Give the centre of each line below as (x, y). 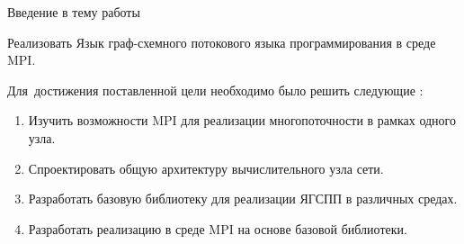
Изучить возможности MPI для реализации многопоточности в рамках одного (242, 120)
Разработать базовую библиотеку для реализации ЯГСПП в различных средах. (243, 199)
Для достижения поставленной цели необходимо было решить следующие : (215, 90)
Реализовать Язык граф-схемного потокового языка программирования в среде (222, 42)
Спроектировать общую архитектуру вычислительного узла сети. (206, 168)
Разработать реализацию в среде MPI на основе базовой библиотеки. (218, 228)
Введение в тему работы (74, 12)
